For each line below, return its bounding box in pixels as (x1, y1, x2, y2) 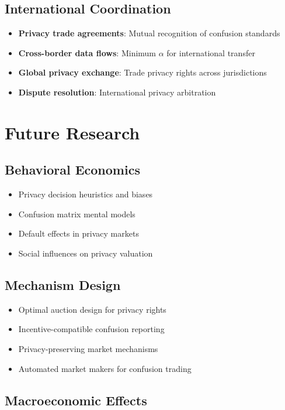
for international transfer (166, 46, 255, 59)
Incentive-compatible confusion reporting (18, 323, 165, 335)
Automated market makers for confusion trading (18, 362, 192, 374)
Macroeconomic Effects (5, 391, 147, 409)
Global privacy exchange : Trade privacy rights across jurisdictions (18, 66, 267, 78)
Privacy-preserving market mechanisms (18, 342, 158, 354)
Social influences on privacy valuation (18, 247, 153, 259)
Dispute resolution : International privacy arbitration (18, 86, 216, 98)
